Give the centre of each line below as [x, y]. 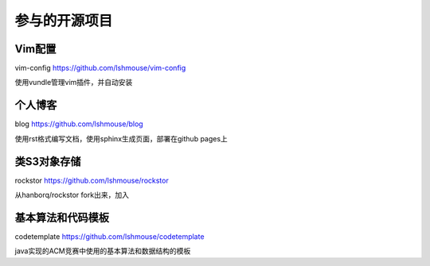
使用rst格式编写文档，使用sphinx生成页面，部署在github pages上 [121, 138]
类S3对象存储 [48, 162]
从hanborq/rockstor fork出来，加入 [72, 195]
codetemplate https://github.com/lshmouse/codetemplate [109, 236]
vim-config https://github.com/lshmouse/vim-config [100, 68]
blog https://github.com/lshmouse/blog [79, 124]
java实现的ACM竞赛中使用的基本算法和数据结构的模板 [103, 251]
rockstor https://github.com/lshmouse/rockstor [92, 180]
